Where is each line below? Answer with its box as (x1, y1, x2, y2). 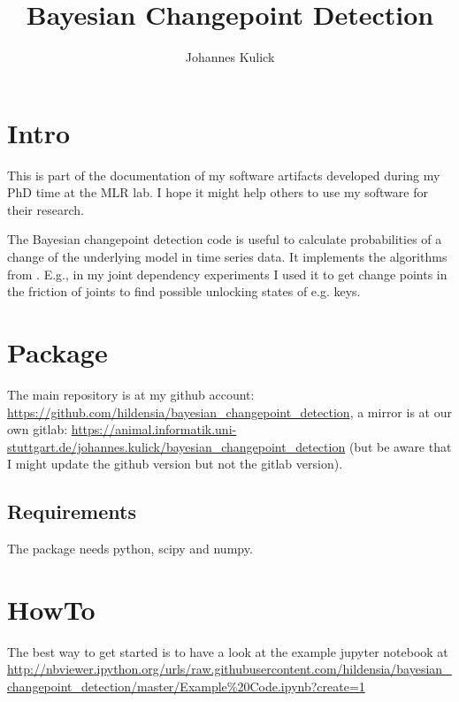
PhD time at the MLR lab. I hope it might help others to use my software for (7, 183, 428, 202)
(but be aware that (348, 437, 452, 455)
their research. (7, 200, 84, 218)
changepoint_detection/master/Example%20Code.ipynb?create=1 (7, 677, 365, 696)
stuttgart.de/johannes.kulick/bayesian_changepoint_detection (7, 437, 346, 455)
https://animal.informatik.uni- (71, 420, 237, 439)
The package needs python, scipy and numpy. (7, 539, 253, 558)
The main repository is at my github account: (7, 385, 255, 403)
